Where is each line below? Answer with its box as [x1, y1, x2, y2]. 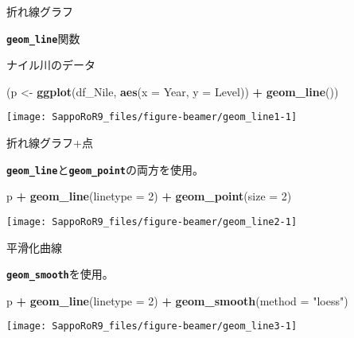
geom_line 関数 [6, 29, 80, 46]
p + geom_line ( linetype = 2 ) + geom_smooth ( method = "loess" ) [6, 292, 348, 309]
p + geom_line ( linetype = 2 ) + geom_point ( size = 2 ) [6, 188, 292, 204]
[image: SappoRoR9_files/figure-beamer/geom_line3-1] [6, 321, 298, 332]
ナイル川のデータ [6, 56, 95, 73]
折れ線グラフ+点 [6, 134, 93, 151]
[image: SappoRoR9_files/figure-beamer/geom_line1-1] [6, 111, 298, 123]
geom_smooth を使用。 [6, 266, 114, 282]
